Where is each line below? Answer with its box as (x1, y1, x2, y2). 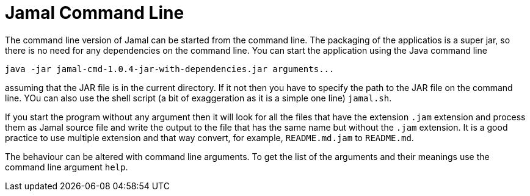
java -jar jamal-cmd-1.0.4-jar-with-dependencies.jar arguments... (5, 64, 335, 74)
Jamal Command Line (5, 2, 184, 23)
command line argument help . (5, 161, 128, 172)
